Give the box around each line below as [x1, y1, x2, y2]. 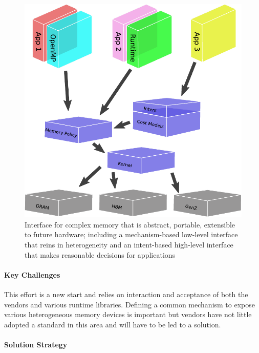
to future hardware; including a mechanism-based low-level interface [25, 229, 238, 240]
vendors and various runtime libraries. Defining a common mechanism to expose [4, 299, 255, 309]
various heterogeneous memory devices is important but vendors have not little [4, 309, 252, 320]
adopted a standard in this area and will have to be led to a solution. [4, 319, 221, 329]
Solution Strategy [4, 339, 68, 349]
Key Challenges [4, 269, 60, 280]
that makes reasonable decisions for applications [25, 249, 176, 260]
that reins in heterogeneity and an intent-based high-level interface [25, 239, 233, 250]
